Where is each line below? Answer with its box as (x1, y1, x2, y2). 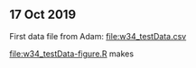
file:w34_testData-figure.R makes (9, 48, 134, 59)
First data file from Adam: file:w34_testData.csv (9, 30, 187, 41)
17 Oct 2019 (9, 7, 77, 22)
